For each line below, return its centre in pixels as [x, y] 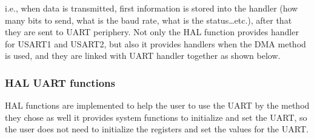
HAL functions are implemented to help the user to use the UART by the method [157, 105]
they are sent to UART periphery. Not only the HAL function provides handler [152, 32]
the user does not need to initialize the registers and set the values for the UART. [157, 129]
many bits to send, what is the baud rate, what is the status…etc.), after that [149, 20]
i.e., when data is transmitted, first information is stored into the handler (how [152, 8]
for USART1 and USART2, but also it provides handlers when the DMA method [155, 43]
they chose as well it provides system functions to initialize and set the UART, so [156, 117]
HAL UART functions [60, 82]
